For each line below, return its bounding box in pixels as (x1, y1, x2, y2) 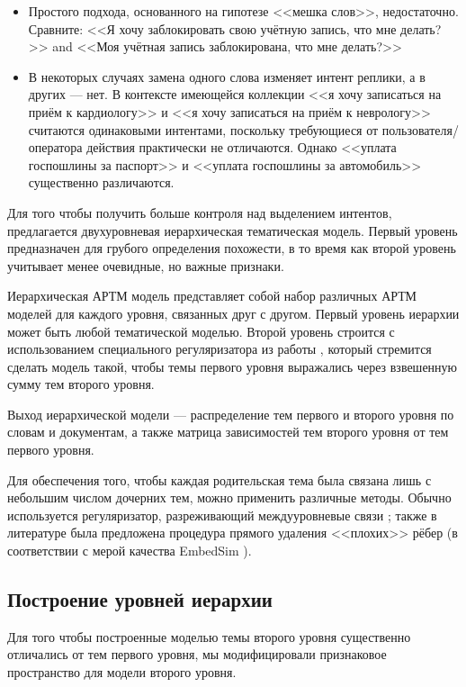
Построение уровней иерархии (7, 585, 273, 613)
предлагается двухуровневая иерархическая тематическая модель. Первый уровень (7, 221, 458, 240)
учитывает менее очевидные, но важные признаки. (7, 256, 284, 275)
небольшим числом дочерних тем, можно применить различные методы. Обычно (7, 488, 452, 507)
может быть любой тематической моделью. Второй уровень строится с (7, 321, 395, 340)
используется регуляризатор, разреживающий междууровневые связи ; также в (7, 505, 437, 524)
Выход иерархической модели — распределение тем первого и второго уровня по (7, 404, 454, 423)
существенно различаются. (28, 173, 175, 192)
